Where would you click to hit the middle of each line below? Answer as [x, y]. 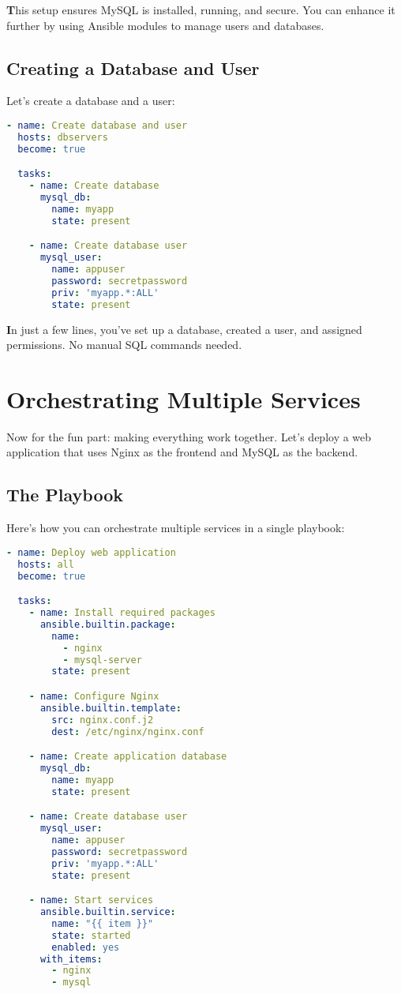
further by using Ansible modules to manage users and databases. [165, 25]
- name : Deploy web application [91, 552]
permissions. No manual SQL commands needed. [124, 345]
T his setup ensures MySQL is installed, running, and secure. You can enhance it [201, 9]
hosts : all [46, 564]
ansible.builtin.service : [108, 912]
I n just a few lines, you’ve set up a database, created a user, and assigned [184, 329]
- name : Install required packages [122, 613]
